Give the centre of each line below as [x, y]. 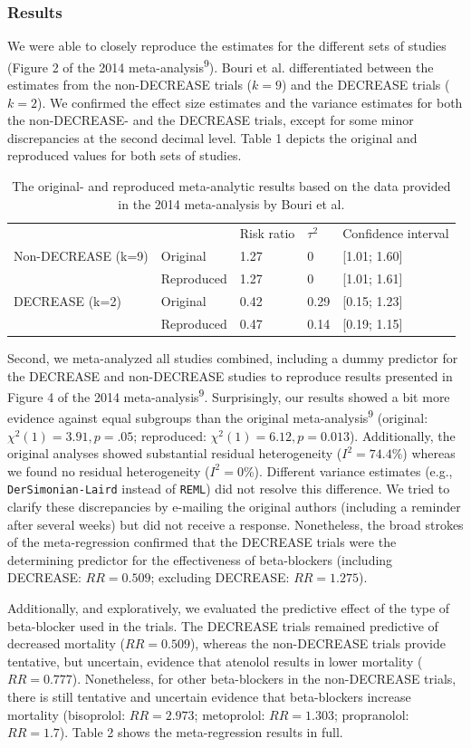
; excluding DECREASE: [220, 577]
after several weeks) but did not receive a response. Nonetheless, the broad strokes [235, 524]
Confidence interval [396, 233]
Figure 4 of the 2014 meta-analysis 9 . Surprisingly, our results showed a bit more [229, 395]
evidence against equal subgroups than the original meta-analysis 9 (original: [218, 417]
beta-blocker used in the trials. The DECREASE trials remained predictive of [223, 625]
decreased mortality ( [67, 643]
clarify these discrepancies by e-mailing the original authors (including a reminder [234, 507]
